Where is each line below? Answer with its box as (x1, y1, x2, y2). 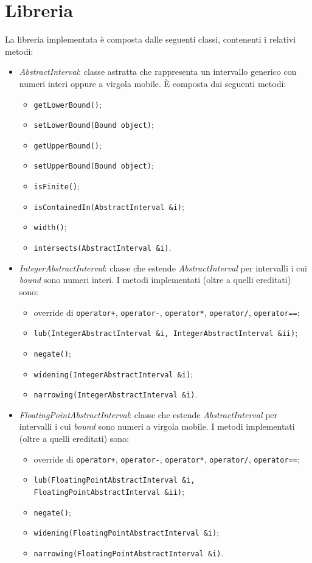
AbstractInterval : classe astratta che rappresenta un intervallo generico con (19, 65, 297, 78)
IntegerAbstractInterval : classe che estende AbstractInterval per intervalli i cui (19, 261, 307, 274)
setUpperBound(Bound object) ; (33, 159, 154, 172)
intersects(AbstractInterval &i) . (33, 241, 172, 254)
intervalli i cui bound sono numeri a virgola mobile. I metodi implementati (19, 420, 295, 433)
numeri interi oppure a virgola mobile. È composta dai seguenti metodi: (19, 77, 286, 89)
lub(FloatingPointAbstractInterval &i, (33, 476, 195, 485)
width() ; (33, 220, 67, 233)
